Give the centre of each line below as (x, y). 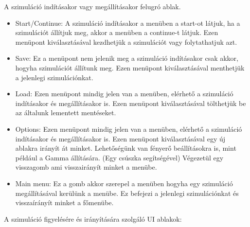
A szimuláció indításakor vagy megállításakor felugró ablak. (92, 6)
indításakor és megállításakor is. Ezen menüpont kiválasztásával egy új (120, 138)
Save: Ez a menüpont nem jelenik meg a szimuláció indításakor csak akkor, (127, 58)
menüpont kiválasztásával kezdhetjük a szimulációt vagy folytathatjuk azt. (126, 42)
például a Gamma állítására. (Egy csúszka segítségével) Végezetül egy (119, 157)
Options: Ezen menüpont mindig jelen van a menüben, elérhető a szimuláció (129, 129)
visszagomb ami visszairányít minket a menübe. (86, 167)
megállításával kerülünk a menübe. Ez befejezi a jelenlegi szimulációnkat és (127, 193)
